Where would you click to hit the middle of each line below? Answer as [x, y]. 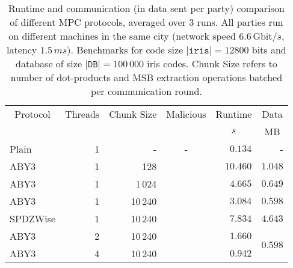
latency [22, 50]
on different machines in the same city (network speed [122, 36]
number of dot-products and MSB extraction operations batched [146, 77]
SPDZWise [33, 218]
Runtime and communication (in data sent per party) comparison [146, 8]
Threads [82, 114]
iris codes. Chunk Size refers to [212, 63]
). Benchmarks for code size [125, 50]
